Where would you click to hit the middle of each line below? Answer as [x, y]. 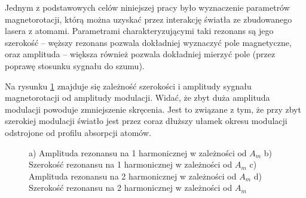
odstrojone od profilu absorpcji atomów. [78, 132]
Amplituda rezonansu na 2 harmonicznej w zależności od [133, 176]
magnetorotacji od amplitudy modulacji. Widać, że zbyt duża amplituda [137, 98]
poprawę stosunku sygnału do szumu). [75, 65]
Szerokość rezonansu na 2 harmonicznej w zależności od [131, 188]
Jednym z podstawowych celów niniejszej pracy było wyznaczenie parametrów [147, 7]
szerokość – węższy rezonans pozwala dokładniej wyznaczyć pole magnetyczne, [148, 42]
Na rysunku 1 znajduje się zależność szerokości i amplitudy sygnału [128, 86]
